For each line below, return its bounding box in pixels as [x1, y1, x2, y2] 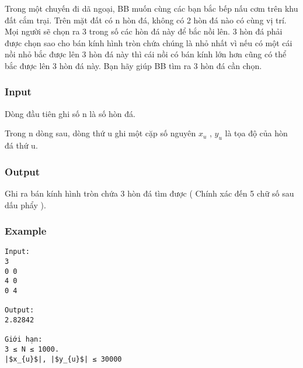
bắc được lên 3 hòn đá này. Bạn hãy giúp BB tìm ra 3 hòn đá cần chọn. [5, 59, 262, 71]
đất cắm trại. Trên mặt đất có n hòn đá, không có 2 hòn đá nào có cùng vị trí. [5, 13, 287, 26]
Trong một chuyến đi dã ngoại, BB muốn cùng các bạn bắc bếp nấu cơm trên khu [5, 2, 298, 14]
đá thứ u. [5, 139, 38, 152]
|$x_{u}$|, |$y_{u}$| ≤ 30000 [5, 355, 122, 363]
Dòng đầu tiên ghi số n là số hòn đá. [5, 107, 135, 119]
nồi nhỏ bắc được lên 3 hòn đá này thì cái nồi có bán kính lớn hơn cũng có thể [5, 48, 287, 60]
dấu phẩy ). [5, 198, 46, 211]
